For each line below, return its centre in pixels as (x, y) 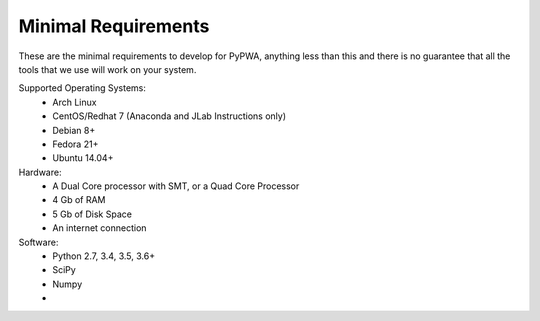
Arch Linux (74, 102)
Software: (38, 242)
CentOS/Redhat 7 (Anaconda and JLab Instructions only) (169, 116)
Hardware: (40, 172)
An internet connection (99, 228)
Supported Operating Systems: (82, 88)
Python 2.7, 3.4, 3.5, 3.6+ (103, 256)
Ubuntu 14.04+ (83, 158)
